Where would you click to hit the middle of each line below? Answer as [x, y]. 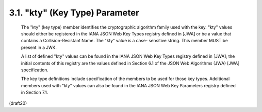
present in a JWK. [39, 47]
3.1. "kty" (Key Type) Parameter [74, 13]
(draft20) [18, 103]
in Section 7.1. [35, 93]
